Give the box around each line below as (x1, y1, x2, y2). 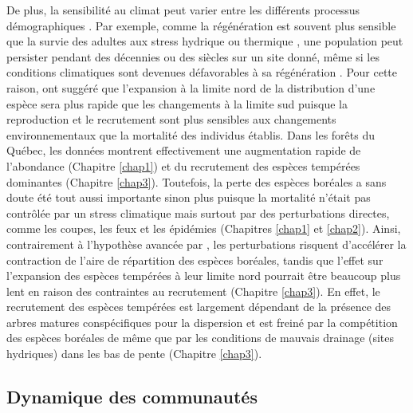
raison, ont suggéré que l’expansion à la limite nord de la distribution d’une (6, 79, 376, 96)
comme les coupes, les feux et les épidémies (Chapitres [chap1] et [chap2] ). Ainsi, (6, 220, 401, 237)
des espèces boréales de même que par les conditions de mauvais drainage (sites (6, 329, 395, 346)
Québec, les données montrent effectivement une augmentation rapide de (6, 142, 361, 159)
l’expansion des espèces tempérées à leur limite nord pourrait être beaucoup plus (6, 267, 401, 284)
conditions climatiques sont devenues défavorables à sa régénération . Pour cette (6, 64, 398, 81)
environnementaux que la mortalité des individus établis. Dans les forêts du (6, 126, 376, 143)
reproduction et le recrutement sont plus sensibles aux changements (6, 111, 336, 128)
